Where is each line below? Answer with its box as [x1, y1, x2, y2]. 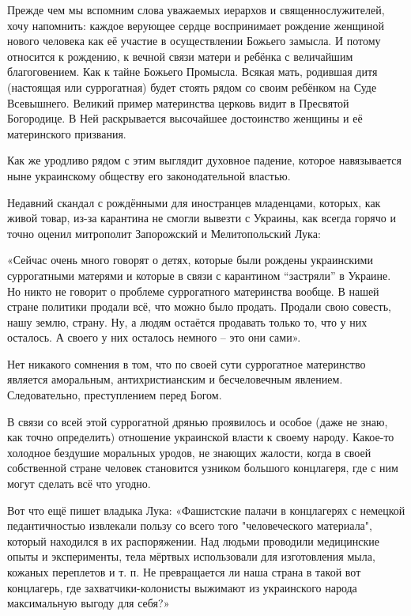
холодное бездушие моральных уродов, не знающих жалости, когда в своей [7, 444, 371, 460]
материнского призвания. [7, 125, 126, 142]
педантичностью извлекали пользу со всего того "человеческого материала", [7, 517, 372, 534]
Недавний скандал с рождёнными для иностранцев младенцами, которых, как [7, 194, 381, 210]
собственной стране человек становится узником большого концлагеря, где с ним [7, 459, 398, 476]
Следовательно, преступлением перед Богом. [7, 387, 222, 403]
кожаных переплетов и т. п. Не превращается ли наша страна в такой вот [7, 564, 361, 580]
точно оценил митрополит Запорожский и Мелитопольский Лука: [7, 225, 321, 241]
